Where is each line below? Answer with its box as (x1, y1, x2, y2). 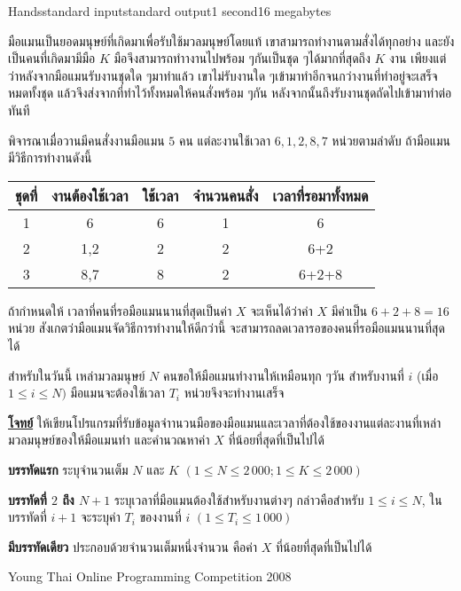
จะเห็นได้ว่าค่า (250, 301, 313, 319)
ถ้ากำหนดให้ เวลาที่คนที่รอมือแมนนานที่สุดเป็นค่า (8, 301, 232, 319)
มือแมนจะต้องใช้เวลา (70, 383, 165, 402)
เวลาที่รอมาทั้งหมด (272, 185, 369, 206)
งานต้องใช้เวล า (51, 185, 129, 206)
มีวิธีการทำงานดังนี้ (8, 148, 92, 167)
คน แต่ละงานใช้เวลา (179, 130, 271, 149)
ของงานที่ (139, 508, 182, 526)
